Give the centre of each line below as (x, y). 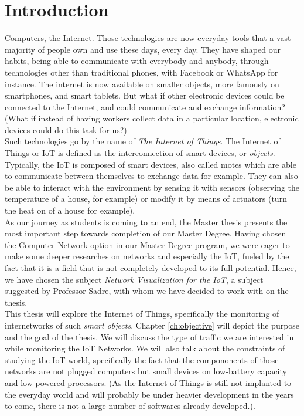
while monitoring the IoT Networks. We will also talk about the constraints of (145, 348)
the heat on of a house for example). (70, 210)
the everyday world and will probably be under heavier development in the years (149, 394)
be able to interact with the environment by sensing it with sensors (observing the (152, 187)
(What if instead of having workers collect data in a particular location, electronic (152, 118)
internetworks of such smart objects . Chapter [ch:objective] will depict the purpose (152, 325)
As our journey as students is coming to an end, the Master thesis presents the (146, 221)
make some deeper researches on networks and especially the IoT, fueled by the (147, 256)
